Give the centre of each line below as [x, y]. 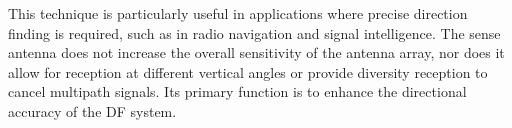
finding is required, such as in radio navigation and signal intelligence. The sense [254, 32]
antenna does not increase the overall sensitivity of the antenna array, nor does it [256, 52]
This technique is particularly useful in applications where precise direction [238, 13]
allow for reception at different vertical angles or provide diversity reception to [248, 71]
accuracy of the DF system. [92, 110]
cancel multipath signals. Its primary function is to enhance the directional [237, 91]
